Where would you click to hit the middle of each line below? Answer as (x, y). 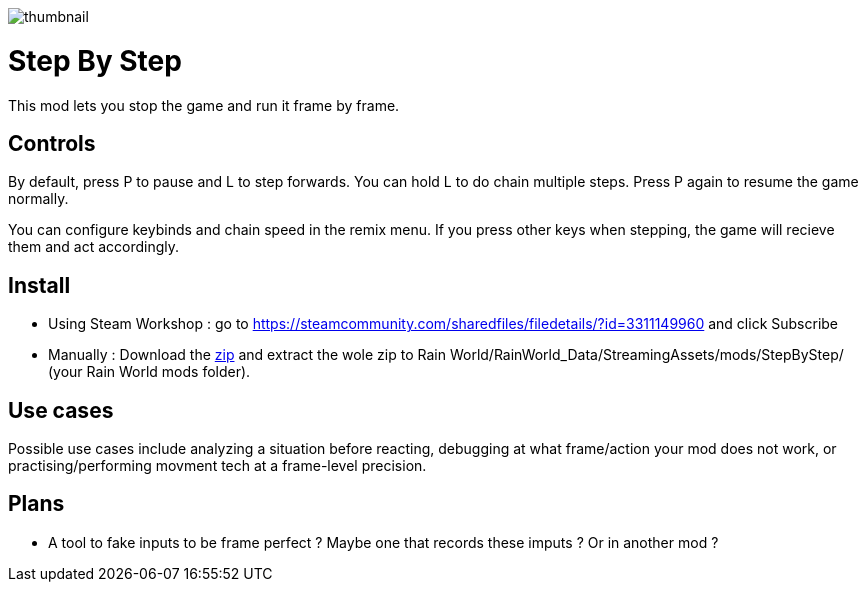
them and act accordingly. (94, 247)
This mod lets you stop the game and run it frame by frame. (204, 105)
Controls (52, 143)
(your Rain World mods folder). (149, 372)
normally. (38, 199)
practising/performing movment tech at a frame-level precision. (217, 466)
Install (39, 285)
